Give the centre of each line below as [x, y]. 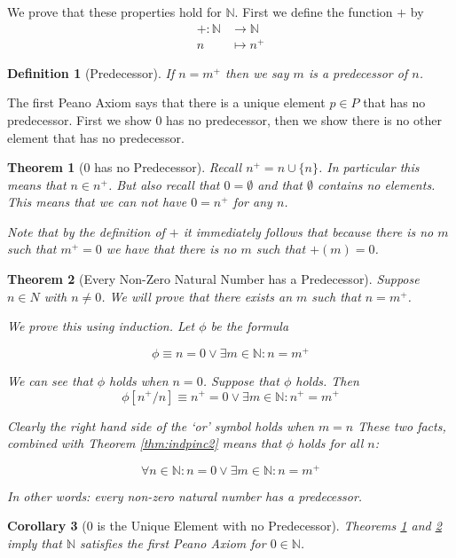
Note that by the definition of [86, 231]
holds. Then [327, 380]
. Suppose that [241, 380]
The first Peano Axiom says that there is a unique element [166, 102]
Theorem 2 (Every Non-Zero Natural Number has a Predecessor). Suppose [213, 279]
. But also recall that [164, 184]
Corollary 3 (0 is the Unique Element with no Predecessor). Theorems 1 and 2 [224, 526]
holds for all [330, 443]
